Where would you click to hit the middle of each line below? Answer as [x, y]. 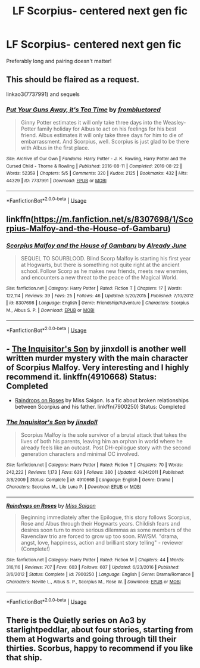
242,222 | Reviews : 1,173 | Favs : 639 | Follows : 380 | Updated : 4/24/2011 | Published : [95, 473]
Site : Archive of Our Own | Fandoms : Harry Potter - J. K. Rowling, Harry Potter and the [96, 159]
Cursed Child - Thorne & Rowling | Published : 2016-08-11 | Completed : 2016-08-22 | [94, 166]
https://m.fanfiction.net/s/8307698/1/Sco [113, 219]
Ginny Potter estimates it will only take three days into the [91, 123]
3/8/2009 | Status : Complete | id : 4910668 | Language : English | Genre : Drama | [90, 480]
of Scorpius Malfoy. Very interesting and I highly [98, 367]
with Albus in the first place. [55, 148]
